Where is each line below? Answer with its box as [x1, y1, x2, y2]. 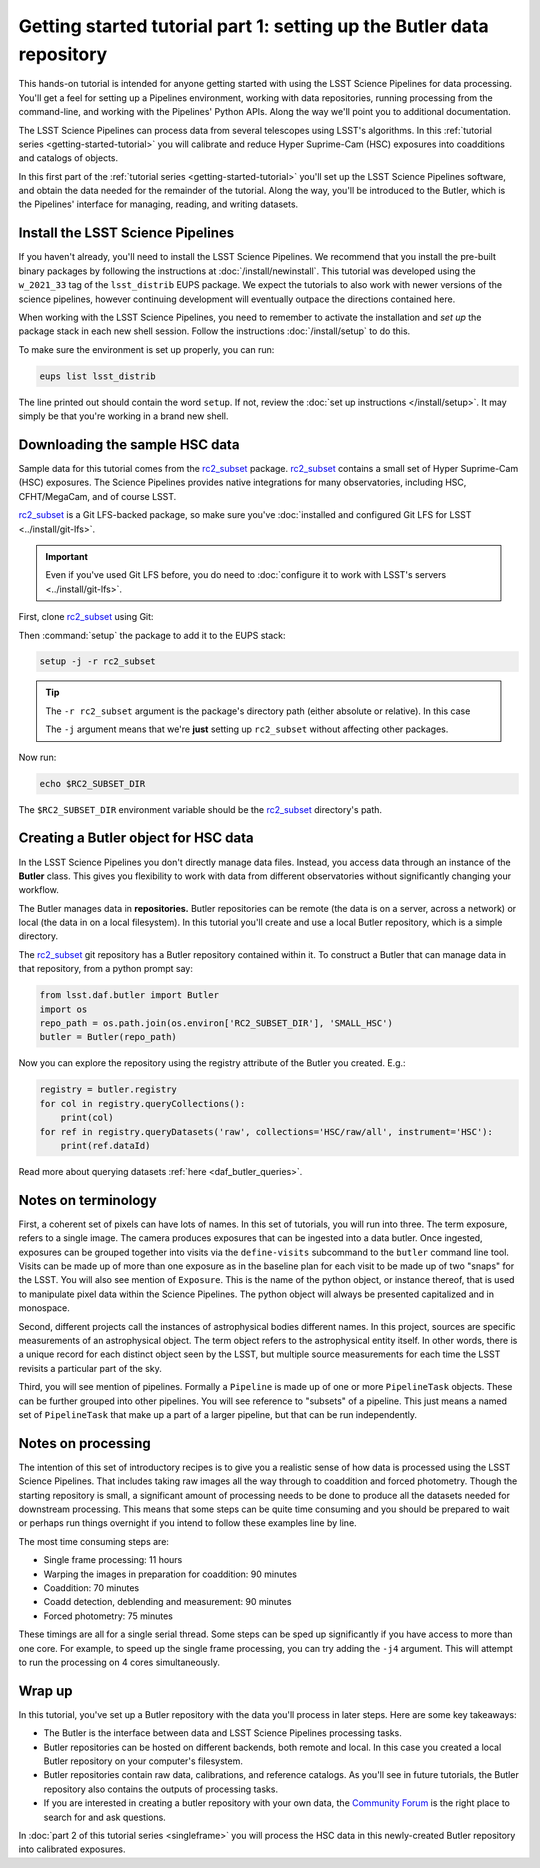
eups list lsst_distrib [39, 370, 157, 382]
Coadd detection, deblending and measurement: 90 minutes [43, 1596, 292, 1608]
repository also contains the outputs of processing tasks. [43, 1783, 279, 1795]
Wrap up [18, 1682, 74, 1699]
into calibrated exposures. [18, 1843, 126, 1855]
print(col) [60, 1112, 114, 1124]
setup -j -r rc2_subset [39, 656, 157, 667]
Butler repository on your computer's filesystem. [43, 1755, 244, 1767]
